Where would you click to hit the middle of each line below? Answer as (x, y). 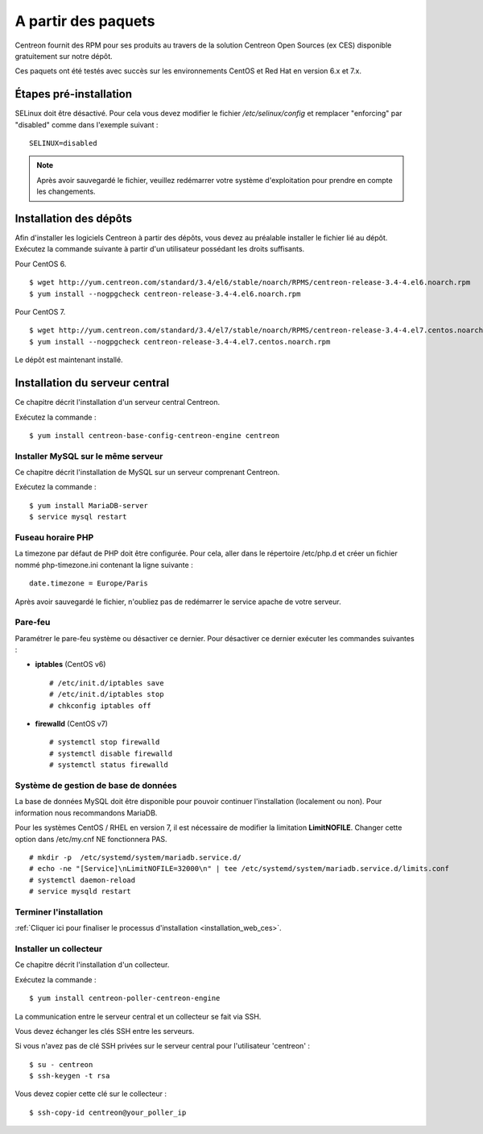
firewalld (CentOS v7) (72, 724)
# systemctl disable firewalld (111, 753)
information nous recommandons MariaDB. (86, 813)
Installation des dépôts (74, 219)
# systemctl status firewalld (109, 765)
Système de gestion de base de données (96, 785)
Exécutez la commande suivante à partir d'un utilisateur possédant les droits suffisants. (160, 249)
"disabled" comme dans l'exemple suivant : (87, 124)
